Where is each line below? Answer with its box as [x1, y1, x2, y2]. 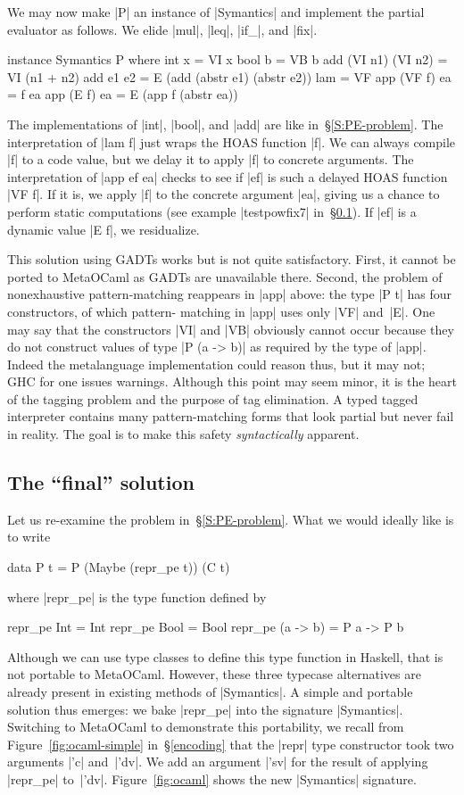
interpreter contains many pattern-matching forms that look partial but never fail [7, 407, 454, 426]
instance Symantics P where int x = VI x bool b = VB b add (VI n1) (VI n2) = [7, 50, 448, 69]
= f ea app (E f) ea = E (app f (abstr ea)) [7, 85, 238, 104]
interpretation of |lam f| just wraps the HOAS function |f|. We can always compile [7, 132, 456, 151]
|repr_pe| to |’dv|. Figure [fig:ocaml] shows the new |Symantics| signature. [7, 769, 417, 788]
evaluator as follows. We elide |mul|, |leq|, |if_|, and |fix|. [7, 20, 318, 38]
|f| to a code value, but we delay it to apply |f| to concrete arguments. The [7, 150, 414, 169]
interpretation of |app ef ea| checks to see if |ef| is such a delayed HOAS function [7, 167, 448, 186]
